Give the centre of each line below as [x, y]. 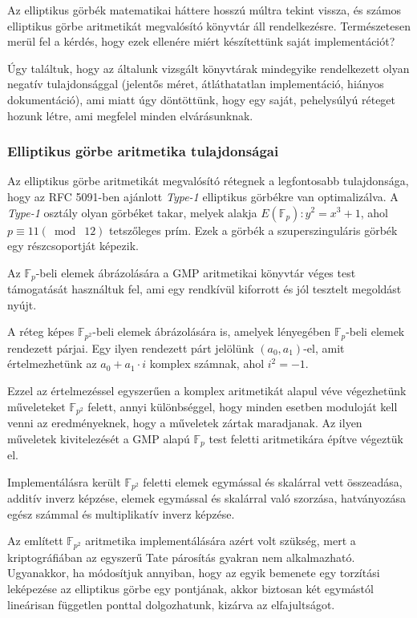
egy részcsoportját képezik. [73, 246]
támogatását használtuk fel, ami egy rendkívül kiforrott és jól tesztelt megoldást [204, 289]
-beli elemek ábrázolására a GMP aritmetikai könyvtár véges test [196, 272]
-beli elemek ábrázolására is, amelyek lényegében [212, 331]
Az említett [35, 541]
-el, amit [324, 347]
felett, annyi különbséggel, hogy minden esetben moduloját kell [243, 406]
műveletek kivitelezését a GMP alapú [99, 438]
